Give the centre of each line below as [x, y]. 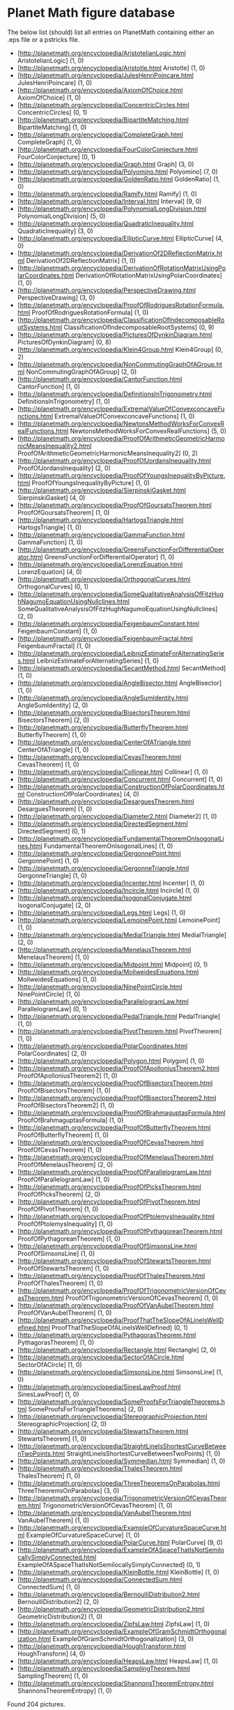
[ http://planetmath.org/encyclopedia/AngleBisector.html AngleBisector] [119, 683]
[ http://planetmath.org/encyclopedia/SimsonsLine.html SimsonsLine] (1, [120, 1372]
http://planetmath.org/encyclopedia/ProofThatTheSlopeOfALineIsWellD [122, 1320]
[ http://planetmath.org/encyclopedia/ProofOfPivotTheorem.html [109, 1202]
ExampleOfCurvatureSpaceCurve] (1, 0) [83, 1535]
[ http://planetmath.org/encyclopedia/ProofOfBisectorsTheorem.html [115, 1083]
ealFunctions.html [43, 431]
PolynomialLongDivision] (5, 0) [61, 216]
